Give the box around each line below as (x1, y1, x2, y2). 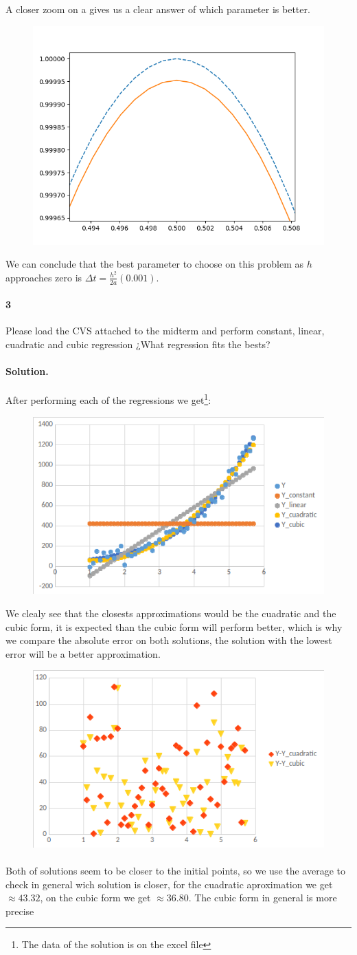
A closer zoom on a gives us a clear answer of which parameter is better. (5, 2, 310, 16)
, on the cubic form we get (40, 890, 151, 905)
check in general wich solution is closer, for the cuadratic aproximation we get (5, 877, 333, 891)
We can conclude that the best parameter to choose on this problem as (5, 257, 303, 271)
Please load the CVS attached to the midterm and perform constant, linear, (5, 323, 325, 338)
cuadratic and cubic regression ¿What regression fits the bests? (5, 337, 270, 352)
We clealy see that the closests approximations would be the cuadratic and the (5, 605, 336, 620)
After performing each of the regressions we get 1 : (5, 391, 211, 407)
